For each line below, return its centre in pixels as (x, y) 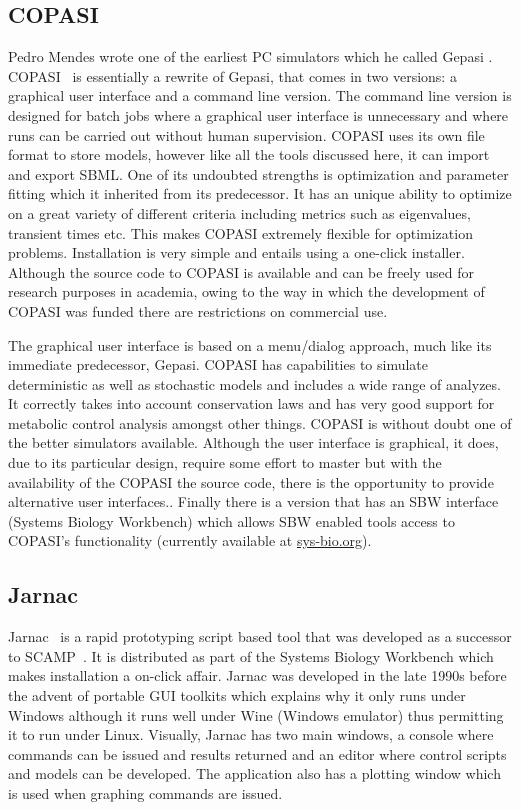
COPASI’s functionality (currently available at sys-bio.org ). (190, 540)
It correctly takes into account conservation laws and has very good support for (251, 403)
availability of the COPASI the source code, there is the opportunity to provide (251, 481)
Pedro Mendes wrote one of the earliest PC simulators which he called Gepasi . (250, 56)
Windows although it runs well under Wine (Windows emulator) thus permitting (256, 714)
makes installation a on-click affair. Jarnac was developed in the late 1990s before (257, 675)
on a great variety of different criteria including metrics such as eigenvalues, (239, 212)
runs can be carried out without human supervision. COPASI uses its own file (246, 134)
